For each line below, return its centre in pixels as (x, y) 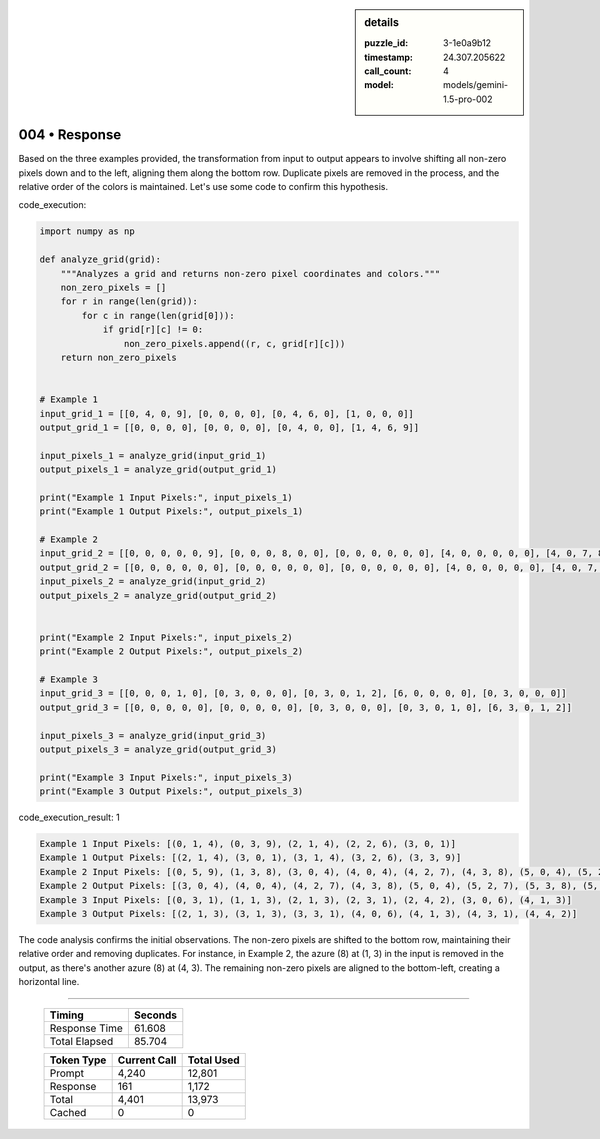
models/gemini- (476, 85)
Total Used (213, 1060)
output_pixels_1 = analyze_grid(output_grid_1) (158, 469)
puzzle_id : (386, 43)
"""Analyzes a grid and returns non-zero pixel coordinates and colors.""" (250, 273)
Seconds (155, 1015)
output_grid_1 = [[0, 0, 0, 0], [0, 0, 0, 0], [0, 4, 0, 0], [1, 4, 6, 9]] (229, 427)
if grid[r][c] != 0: (153, 329)
